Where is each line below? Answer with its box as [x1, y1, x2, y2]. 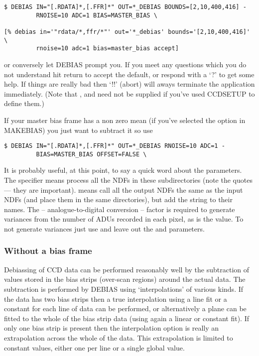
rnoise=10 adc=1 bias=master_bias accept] [36, 45, 179, 52]
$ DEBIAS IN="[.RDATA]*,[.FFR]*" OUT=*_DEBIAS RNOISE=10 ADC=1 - [4, 142, 225, 150]
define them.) [4, 98, 44, 109]
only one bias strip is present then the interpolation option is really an [4, 323, 219, 333]
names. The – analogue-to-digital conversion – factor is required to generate [4, 204, 235, 214]
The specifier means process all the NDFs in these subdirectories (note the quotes [4, 175, 253, 185]
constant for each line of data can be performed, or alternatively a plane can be [4, 303, 247, 314]
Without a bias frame [4, 244, 92, 257]
